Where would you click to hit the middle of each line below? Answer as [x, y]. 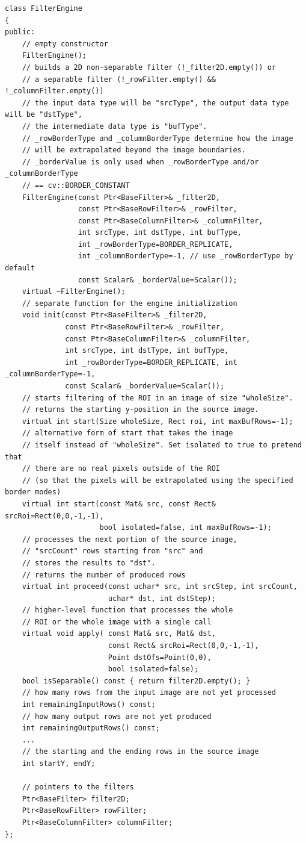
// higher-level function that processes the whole [127, 610]
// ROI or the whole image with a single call [117, 622]
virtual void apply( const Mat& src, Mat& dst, [119, 634]
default [20, 268]
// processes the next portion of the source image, [130, 539]
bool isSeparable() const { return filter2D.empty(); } [136, 681]
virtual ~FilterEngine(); [74, 292]
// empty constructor [65, 44]
